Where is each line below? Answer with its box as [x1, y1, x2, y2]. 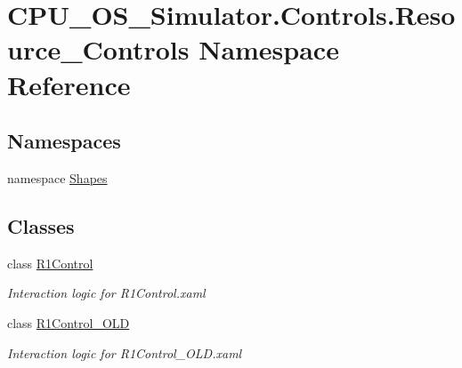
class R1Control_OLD [7, 313, 130, 332]
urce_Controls [7, 31, 190, 68]
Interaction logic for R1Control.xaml [7, 284, 206, 302]
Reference [7, 66, 131, 102]
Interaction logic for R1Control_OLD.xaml [7, 343, 242, 362]
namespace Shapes [7, 168, 108, 187]
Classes [7, 212, 75, 239]
